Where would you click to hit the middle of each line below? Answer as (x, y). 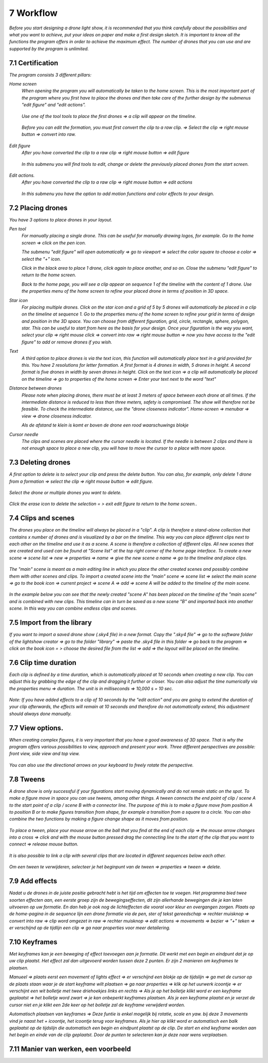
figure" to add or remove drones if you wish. (67, 342)
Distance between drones (35, 388)
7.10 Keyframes (33, 942)
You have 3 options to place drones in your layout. (61, 219)
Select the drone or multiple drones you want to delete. (65, 493)
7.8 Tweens (27, 779)
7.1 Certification (34, 63)
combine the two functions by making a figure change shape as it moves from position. (99, 819)
